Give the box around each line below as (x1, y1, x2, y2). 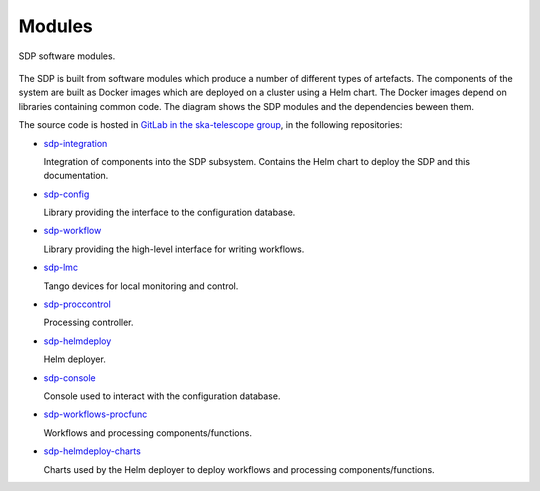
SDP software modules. (18, 50, 116, 62)
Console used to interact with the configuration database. (43, 390, 281, 402)
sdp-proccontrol (43, 298, 112, 310)
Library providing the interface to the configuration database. (43, 206, 296, 219)
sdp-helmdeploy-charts (43, 445, 142, 457)
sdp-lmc (43, 261, 79, 274)
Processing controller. (43, 316, 134, 329)
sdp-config (43, 188, 90, 200)
